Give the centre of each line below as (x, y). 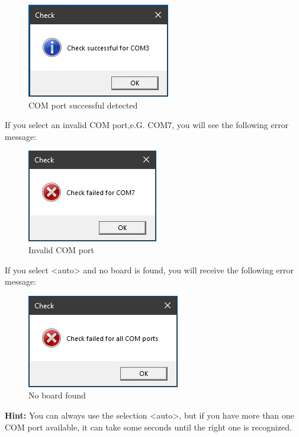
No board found (57, 395)
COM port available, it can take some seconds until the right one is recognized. (148, 427)
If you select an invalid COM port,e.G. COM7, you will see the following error (147, 125)
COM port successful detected (83, 105)
